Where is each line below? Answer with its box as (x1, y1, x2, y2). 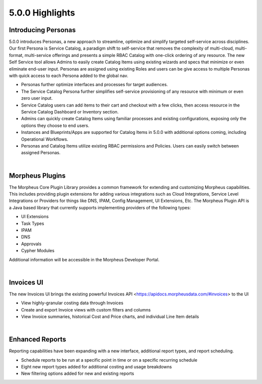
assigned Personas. (21, 150, 61, 156)
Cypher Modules (21, 248, 55, 254)
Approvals (21, 241, 42, 247)
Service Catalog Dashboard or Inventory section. (21, 109, 119, 114)
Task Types (21, 220, 45, 226)
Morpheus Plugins (9, 171, 65, 180)
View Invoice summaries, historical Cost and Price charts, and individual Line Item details (21, 313, 199, 319)
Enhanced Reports (9, 335, 66, 344)
